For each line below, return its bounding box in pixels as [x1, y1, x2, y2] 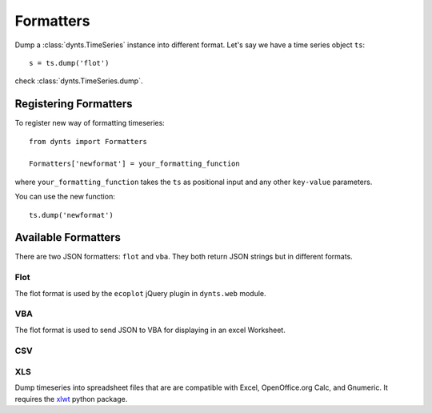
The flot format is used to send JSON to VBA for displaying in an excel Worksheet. [14, 325, 286, 335]
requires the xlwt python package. [14, 394, 128, 403]
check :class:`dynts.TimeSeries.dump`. [14, 76, 143, 86]
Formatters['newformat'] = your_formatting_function [29, 159, 240, 168]
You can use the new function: [14, 192, 115, 202]
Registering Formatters [14, 97, 133, 111]
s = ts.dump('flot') [29, 58, 110, 67]
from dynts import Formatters [29, 137, 148, 146]
